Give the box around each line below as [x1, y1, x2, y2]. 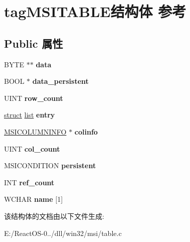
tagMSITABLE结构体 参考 [4, 1, 186, 22]
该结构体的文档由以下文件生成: [4, 210, 104, 221]
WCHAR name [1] [4, 194, 63, 204]
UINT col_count [4, 143, 60, 154]
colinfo [74, 126, 98, 137]
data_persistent [32, 76, 89, 86]
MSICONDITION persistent [4, 160, 96, 171]
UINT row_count [4, 92, 63, 103]
